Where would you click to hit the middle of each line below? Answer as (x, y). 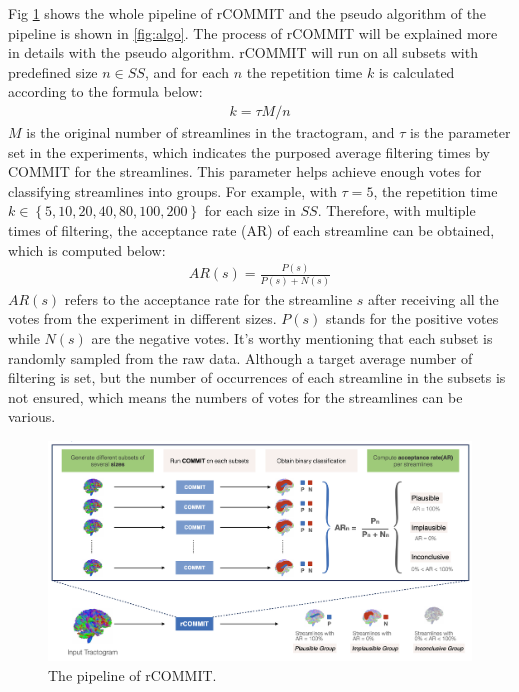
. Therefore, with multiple (396, 210)
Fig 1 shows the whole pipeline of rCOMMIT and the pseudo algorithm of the (247, 13)
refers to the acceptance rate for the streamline (208, 298)
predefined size (53, 71)
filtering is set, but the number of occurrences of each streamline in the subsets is (257, 377)
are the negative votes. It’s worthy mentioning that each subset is (292, 338)
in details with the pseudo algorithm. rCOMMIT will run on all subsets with (243, 52)
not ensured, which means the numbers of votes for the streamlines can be (235, 396)
